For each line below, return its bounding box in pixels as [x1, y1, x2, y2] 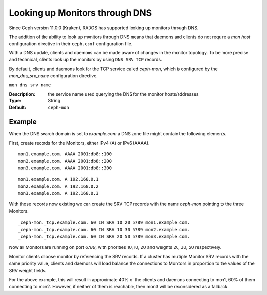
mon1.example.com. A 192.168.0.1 [18, 176, 99, 182]
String [48, 98, 61, 104]
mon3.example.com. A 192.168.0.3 [18, 191, 99, 196]
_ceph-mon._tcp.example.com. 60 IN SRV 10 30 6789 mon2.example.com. [18, 227, 190, 232]
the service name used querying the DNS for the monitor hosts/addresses [48, 91, 199, 97]
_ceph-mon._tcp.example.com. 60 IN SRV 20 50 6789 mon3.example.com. [18, 234, 190, 240]
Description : [9, 91, 36, 97]
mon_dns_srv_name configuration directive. [9, 72, 98, 79]
